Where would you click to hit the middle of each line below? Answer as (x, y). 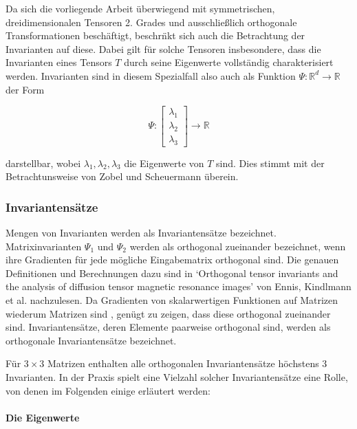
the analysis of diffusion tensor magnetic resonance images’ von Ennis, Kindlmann (178, 286)
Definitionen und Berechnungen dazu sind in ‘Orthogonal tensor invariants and (172, 273)
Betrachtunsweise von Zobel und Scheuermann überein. (122, 176)
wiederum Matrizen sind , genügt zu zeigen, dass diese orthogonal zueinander (168, 313)
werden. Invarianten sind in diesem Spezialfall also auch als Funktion (151, 75)
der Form (25, 89)
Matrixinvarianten (44, 246)
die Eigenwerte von (164, 163)
